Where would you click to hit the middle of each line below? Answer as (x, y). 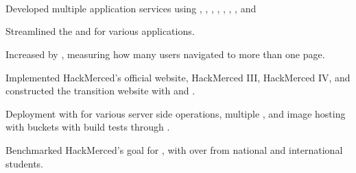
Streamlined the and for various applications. (100, 31)
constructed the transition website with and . (100, 91)
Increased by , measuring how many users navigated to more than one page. (165, 54)
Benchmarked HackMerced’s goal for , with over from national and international (174, 149)
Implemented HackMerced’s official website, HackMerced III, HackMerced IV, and (178, 77)
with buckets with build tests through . (88, 127)
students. (24, 163)
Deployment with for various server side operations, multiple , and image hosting (176, 113)
